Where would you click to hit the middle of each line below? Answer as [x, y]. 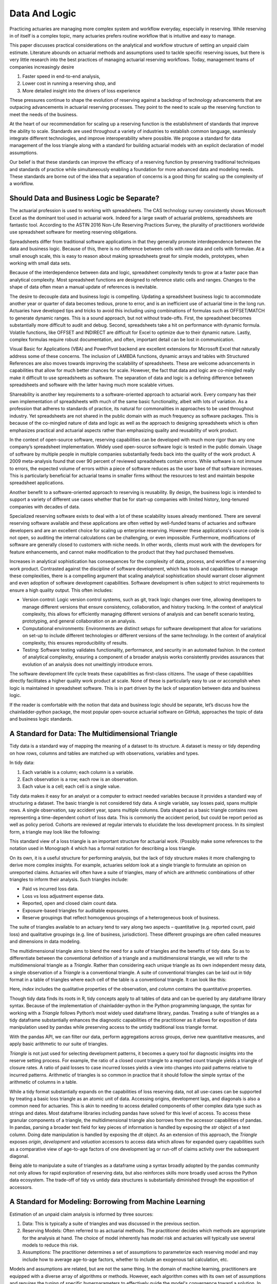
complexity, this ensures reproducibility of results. [75, 643]
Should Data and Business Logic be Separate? [84, 199]
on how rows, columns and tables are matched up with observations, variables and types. [104, 753]
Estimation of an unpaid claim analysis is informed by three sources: [82, 1214]
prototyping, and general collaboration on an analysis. [79, 621]
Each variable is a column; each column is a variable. [78, 772]
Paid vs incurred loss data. [51, 889]
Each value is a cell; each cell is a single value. [71, 786]
